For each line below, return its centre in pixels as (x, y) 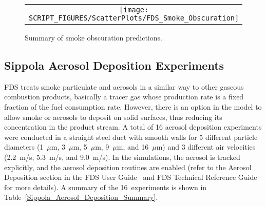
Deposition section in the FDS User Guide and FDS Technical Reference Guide (131, 177)
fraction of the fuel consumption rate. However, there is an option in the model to (133, 106)
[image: (134, 10)
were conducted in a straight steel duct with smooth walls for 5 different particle (131, 137)
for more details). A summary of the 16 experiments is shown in (106, 187)
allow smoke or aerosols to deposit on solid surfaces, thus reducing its (113, 117)
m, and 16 (133, 147)
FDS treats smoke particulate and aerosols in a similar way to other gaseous (124, 86)
